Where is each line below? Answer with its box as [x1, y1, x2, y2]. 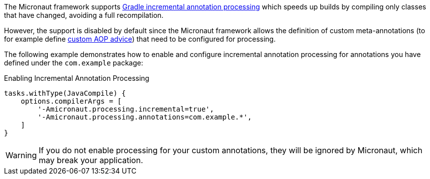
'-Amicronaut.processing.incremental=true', [37, 105, 214, 113]
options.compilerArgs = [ [20, 97, 122, 105]
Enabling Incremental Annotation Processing [4, 74, 149, 82]
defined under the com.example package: [4, 59, 143, 67]
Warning [5, 150, 37, 160]
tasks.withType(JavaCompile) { [4, 89, 126, 97]
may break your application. [38, 155, 143, 165]
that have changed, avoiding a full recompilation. [4, 11, 164, 19]
